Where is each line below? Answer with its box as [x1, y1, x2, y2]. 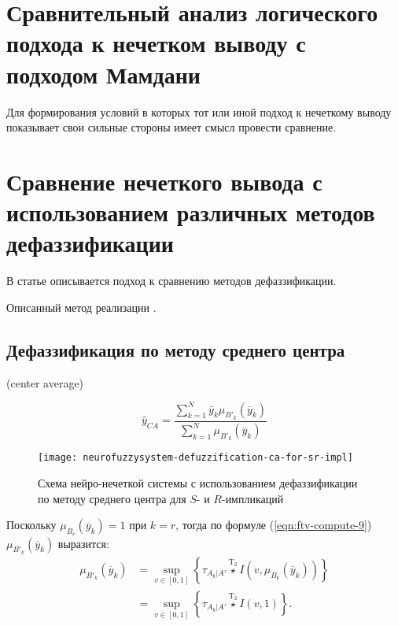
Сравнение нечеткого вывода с [6, 165, 322, 197]
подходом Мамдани [6, 57, 201, 90]
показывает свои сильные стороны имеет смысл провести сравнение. [6, 119, 337, 135]
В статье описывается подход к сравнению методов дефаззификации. [6, 272, 337, 289]
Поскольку [6, 517, 57, 533]
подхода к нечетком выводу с [6, 27, 306, 59]
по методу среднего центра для [38, 490, 186, 506]
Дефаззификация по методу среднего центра [6, 337, 345, 361]
